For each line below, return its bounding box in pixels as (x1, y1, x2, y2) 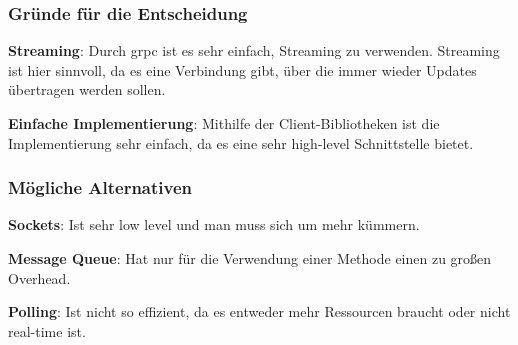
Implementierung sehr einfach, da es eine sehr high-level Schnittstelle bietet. (8, 132, 474, 153)
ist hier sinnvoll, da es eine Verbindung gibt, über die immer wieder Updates (8, 59, 477, 80)
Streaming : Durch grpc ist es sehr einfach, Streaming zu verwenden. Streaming (8, 40, 500, 61)
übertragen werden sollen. (8, 79, 166, 100)
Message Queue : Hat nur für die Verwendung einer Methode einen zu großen (8, 248, 492, 268)
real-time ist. (8, 320, 86, 341)
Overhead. (8, 267, 71, 288)
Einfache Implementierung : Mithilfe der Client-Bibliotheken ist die (8, 113, 440, 133)
